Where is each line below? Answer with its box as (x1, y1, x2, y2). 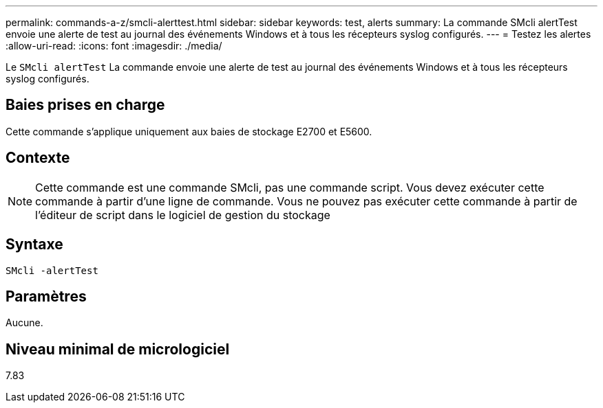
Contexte (6, 149, 70, 167)
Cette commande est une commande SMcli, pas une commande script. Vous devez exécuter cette (35, 180, 544, 194)
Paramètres (6, 287, 87, 305)
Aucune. (6, 317, 43, 329)
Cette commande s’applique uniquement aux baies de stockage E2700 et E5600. (6, 125, 372, 137)
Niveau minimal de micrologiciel (6, 340, 230, 358)
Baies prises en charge (6, 96, 165, 114)
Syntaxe (6, 236, 63, 253)
